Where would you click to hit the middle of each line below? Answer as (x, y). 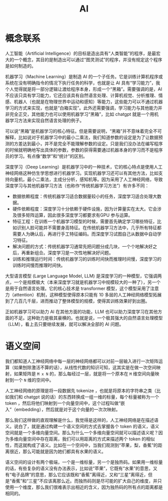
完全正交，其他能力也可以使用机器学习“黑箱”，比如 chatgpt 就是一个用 (82, 114)
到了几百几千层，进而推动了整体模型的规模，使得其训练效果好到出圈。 (77, 301)
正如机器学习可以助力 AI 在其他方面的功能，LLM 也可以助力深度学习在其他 (81, 311)
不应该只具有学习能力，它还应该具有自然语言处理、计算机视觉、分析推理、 (82, 95)
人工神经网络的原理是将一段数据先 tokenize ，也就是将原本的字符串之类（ (81, 390)
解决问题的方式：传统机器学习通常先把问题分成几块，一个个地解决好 (82, 246)
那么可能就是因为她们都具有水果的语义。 (64, 451)
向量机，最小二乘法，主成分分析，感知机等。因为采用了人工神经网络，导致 (86, 179)
